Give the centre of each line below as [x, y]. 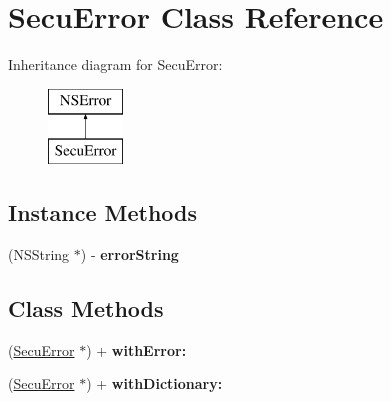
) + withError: [136, 349]
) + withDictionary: [154, 383]
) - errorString [129, 254]
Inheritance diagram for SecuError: [115, 64]
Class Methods [86, 308]
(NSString [39, 254]
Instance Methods [102, 212]
